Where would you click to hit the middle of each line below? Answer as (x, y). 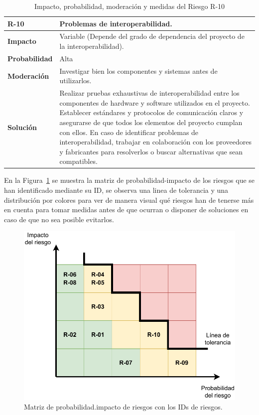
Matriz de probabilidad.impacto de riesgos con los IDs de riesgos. (123, 407)
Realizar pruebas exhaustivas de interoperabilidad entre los (149, 93)
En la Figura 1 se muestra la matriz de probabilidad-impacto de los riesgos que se (129, 180)
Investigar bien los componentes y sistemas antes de (138, 70)
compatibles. (78, 161)
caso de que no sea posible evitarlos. (59, 219)
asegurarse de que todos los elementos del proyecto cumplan (151, 122)
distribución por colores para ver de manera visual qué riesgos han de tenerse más (129, 200)
